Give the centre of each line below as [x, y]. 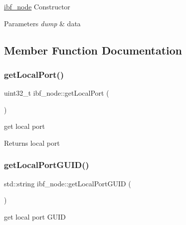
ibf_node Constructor [37, 6]
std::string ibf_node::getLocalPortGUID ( [68, 183]
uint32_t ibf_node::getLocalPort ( [57, 93]
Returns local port [32, 142]
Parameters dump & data [42, 23]
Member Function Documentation [93, 50]
